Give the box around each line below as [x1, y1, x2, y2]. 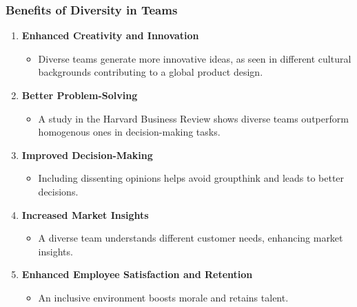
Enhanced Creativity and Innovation [21, 28, 199, 43]
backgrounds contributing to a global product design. [38, 65, 263, 79]
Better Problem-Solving [21, 88, 138, 102]
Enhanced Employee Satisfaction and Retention [21, 267, 253, 282]
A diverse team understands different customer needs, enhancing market [38, 231, 343, 245]
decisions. [38, 184, 79, 198]
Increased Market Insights [21, 207, 149, 222]
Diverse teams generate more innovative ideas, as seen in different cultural [38, 51, 351, 65]
